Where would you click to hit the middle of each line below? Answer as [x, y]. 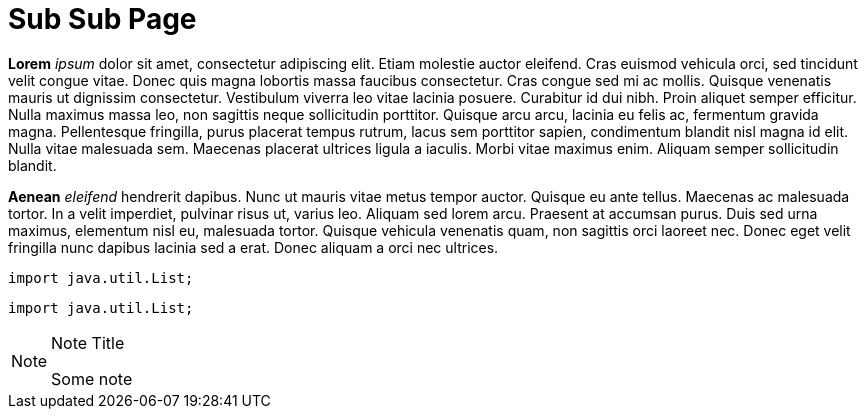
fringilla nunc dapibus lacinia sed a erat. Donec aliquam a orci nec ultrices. [253, 247]
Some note [92, 378]
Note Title [88, 342]
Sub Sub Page [102, 19]
